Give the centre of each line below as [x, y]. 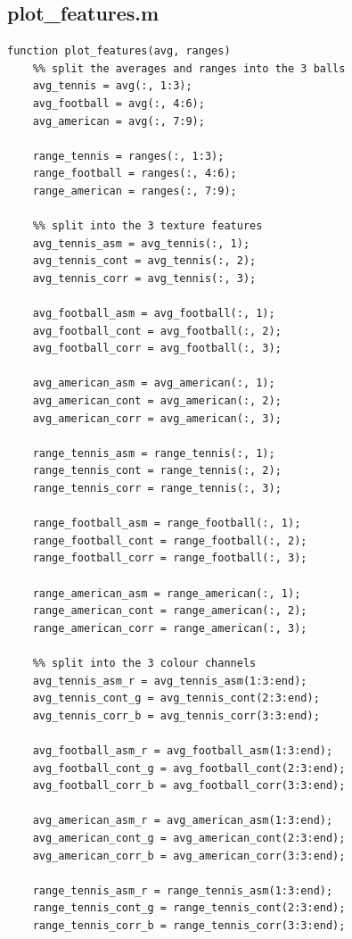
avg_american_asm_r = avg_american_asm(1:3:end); [183, 821]
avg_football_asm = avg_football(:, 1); [154, 314]
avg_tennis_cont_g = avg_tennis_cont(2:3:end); [176, 698]
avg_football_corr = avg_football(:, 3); [157, 349]
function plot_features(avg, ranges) [119, 51]
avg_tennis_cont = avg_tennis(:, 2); [144, 261]
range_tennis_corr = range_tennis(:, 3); [157, 489]
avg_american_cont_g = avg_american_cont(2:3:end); [189, 838]
